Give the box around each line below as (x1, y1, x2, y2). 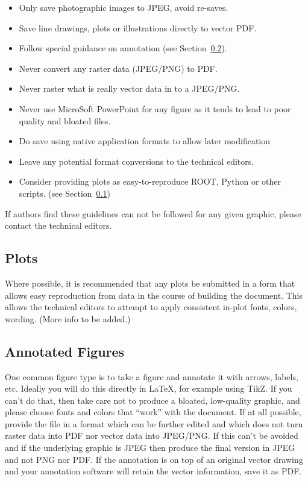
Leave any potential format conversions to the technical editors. (19, 154, 254, 167)
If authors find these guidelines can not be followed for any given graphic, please (5, 207, 301, 220)
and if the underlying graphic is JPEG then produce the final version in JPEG (5, 441, 295, 454)
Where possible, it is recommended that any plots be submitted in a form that (5, 276, 295, 289)
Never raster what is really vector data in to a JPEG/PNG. (19, 82, 240, 95)
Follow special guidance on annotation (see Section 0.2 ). (19, 42, 227, 54)
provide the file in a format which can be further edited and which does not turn (5, 417, 303, 430)
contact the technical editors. (5, 219, 112, 232)
